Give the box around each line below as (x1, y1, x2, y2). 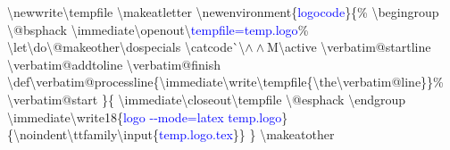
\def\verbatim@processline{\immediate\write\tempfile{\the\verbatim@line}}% (7, 72, 444, 91)
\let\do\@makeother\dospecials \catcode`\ (7, 37, 246, 56)
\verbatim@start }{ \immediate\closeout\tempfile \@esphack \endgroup (7, 89, 406, 108)
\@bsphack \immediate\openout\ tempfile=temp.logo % (7, 20, 309, 38)
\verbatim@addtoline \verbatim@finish (7, 54, 221, 73)
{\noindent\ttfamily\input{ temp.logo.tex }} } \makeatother (7, 125, 335, 144)
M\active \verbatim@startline (267, 37, 431, 56)
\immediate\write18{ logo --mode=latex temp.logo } (7, 107, 288, 126)
